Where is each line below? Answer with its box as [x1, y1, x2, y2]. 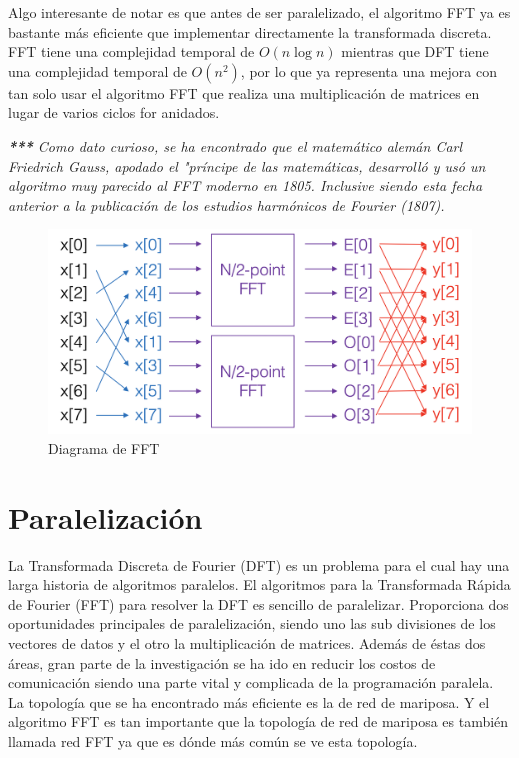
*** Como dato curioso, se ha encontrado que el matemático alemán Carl [8, 135, 463, 156]
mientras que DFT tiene [341, 41, 489, 62]
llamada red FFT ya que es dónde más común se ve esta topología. [8, 730, 418, 751]
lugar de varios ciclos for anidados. [8, 102, 220, 123]
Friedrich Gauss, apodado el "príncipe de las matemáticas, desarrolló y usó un [8, 155, 486, 176]
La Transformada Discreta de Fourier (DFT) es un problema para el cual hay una [8, 554, 510, 575]
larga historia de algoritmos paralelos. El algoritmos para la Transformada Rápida [8, 574, 511, 595]
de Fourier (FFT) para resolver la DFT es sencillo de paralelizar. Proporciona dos [8, 593, 509, 614]
